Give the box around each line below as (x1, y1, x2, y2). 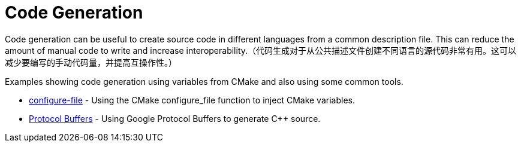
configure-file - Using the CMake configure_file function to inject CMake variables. (29, 94, 355, 105)
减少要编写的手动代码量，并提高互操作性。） (5, 57, 177, 68)
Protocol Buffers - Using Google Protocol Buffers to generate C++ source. (29, 113, 321, 124)
